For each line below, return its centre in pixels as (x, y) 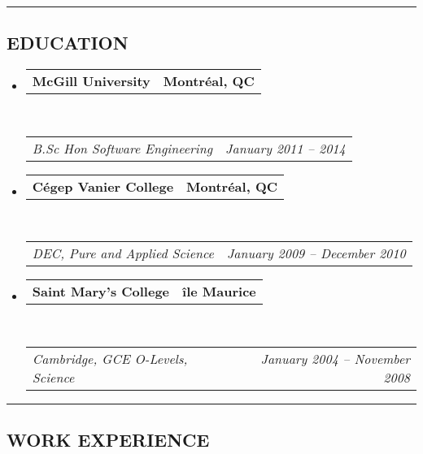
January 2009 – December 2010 (316, 253)
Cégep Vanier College (103, 186)
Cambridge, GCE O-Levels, (110, 358)
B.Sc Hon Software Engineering (122, 148)
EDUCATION (68, 43)
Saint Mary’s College (101, 292)
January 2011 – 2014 (286, 148)
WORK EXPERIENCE (108, 440)
